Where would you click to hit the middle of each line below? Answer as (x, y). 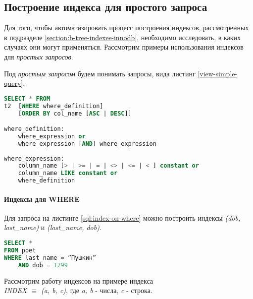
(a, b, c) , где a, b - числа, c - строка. (97, 290)
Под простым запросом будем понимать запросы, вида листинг (100, 73)
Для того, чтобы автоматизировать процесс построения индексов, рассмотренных (126, 28)
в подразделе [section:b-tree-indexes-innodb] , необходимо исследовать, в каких (123, 37)
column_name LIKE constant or (68, 173)
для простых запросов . (39, 56)
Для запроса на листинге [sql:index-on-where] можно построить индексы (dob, (122, 217)
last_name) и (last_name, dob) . (53, 227)
